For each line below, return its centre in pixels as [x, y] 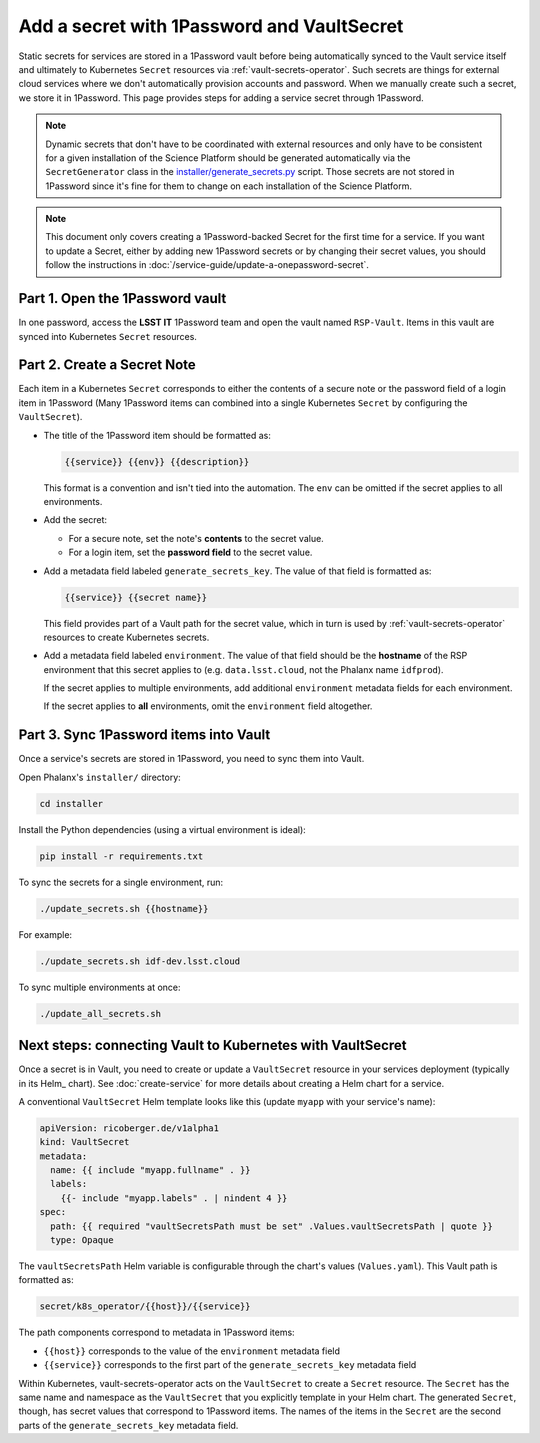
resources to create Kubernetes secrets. [126, 637]
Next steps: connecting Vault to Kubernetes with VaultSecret [212, 1045]
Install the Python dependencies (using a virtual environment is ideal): [162, 829]
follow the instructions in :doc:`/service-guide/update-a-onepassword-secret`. [207, 265]
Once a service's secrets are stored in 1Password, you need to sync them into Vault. [191, 759]
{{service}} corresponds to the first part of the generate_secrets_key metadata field [230, 1365]
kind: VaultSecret [84, 1142]
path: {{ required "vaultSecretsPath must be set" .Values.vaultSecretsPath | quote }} [272, 1226]
